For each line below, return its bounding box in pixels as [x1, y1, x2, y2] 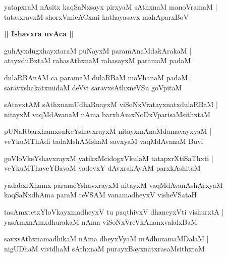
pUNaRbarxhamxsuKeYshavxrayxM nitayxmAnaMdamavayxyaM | [4, 126, 212, 136]
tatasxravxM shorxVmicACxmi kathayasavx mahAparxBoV [4, 11, 189, 22]
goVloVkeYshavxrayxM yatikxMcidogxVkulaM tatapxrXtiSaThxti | [4, 152, 213, 163]
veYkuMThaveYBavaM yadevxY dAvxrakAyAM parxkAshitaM [4, 163, 201, 173]
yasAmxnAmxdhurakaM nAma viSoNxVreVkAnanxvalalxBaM [4, 216, 198, 227]
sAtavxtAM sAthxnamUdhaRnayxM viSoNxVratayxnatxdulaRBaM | [4, 99, 218, 110]
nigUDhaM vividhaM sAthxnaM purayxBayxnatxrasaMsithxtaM [4, 243, 205, 253]
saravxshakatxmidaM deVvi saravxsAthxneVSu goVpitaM [4, 82, 182, 92]
